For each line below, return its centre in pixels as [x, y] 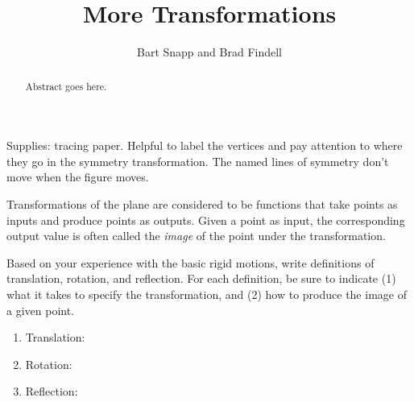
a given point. [41, 310]
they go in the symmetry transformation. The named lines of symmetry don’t [198, 161]
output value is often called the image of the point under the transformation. [196, 236]
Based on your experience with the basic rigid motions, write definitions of [190, 262]
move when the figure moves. [78, 177]
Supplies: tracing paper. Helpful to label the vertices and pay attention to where [205, 145]
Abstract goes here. [66, 86]
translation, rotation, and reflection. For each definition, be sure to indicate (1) [201, 278]
